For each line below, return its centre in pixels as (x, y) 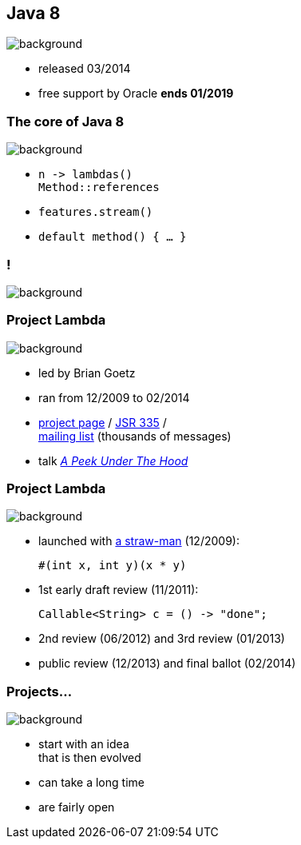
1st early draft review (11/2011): (119, 590)
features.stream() (96, 212)
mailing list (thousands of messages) (135, 436)
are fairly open (77, 807)
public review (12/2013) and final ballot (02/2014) (167, 664)
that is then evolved (90, 758)
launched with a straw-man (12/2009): (139, 541)
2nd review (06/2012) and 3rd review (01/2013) (162, 639)
